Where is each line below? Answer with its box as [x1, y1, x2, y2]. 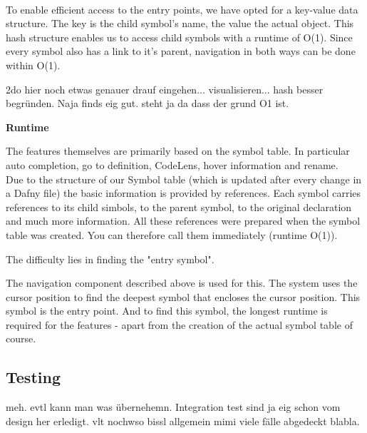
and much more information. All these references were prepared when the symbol [6, 213, 361, 228]
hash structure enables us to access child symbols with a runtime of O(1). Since [6, 29, 353, 44]
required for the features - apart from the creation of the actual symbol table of [6, 317, 353, 332]
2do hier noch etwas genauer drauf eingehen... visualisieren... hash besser [6, 81, 324, 96]
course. [6, 331, 36, 346]
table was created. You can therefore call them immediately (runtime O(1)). [6, 227, 338, 242]
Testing [6, 366, 61, 388]
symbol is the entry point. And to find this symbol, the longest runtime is [6, 303, 328, 318]
